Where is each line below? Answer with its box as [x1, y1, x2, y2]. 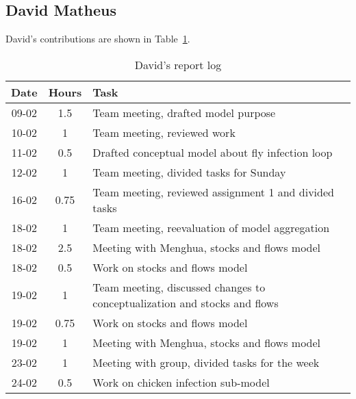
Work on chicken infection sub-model [92, 374, 270, 390]
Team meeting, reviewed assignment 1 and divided [92, 183, 334, 200]
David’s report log [134, 56, 222, 73]
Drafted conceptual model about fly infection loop [92, 144, 333, 160]
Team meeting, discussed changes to [92, 279, 266, 295]
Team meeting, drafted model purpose [92, 104, 276, 120]
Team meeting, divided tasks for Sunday [92, 164, 286, 180]
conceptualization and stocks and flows [92, 294, 279, 311]
